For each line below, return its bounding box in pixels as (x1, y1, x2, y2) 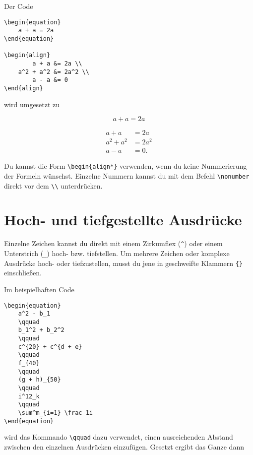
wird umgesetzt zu (4, 99, 60, 109)
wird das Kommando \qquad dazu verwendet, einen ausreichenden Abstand (4, 432, 233, 442)
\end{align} (4, 84, 43, 92)
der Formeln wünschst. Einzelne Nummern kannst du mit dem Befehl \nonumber (4, 170, 250, 181)
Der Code (4, 1, 33, 11)
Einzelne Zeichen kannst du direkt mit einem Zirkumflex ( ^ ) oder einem (4, 238, 223, 249)
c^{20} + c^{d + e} (18, 343, 82, 350)
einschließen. (4, 267, 42, 278)
